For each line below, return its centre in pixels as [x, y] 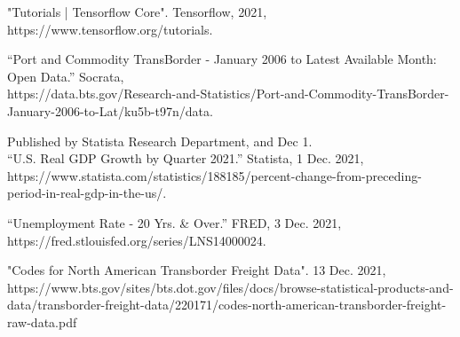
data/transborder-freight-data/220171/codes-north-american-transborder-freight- [227, 305]
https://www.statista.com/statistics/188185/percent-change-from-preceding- [214, 175]
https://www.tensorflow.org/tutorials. [110, 29]
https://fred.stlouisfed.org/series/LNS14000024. [137, 240]
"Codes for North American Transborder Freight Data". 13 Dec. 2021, [197, 270]
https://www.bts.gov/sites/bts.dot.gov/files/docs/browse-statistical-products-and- [230, 287]
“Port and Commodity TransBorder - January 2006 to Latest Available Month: [222, 59]
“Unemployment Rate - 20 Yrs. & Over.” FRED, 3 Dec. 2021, [174, 222]
